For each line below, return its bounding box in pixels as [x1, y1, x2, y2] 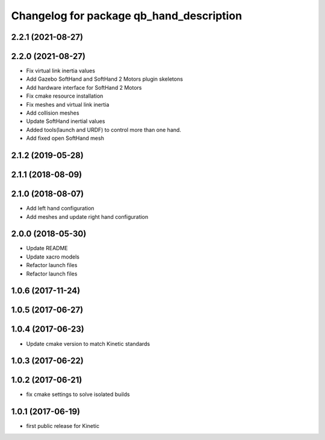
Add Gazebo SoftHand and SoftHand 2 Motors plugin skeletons [26, 75, 184, 83]
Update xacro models [26, 253, 80, 260]
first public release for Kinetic [26, 423, 99, 430]
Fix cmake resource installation [26, 92, 104, 99]
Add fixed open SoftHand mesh [26, 134, 105, 142]
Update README [26, 245, 69, 252]
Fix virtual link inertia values [26, 67, 96, 75]
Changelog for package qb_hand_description [11, 9, 243, 22]
